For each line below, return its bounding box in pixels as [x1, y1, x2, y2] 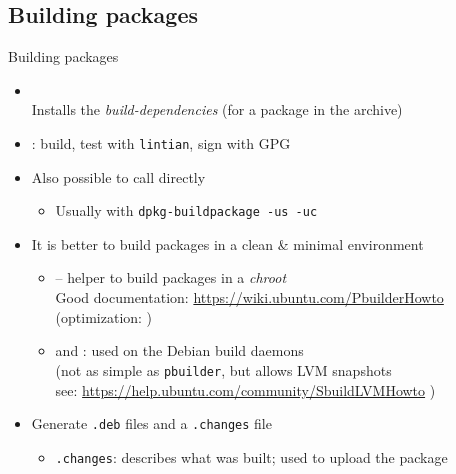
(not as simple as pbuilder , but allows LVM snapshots [55, 359, 392, 380]
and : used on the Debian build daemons [55, 340, 304, 361]
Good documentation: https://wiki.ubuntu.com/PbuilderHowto [55, 287, 444, 308]
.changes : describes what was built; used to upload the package [55, 446, 448, 467]
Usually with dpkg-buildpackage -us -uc [55, 200, 318, 221]
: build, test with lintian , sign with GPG [31, 132, 291, 153]
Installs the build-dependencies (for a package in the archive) [31, 99, 403, 120]
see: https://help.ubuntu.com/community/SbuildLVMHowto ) [55, 379, 436, 400]
